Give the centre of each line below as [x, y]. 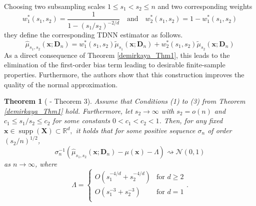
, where [46, 163]
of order [220, 130]
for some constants [81, 120]
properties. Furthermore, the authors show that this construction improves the [124, 75]
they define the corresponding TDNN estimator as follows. [93, 34]
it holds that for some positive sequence [135, 130]
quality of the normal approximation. [61, 84]
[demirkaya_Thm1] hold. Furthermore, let [68, 110]
